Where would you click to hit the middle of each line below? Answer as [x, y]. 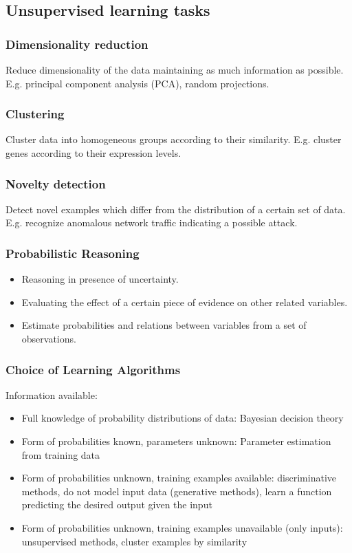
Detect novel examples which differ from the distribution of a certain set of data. [176, 209]
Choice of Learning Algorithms [93, 369]
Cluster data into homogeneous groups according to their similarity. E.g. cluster [174, 139]
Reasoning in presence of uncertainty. [100, 279]
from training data [61, 454]
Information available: [52, 394]
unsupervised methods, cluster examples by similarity [134, 541]
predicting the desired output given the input [117, 505]
